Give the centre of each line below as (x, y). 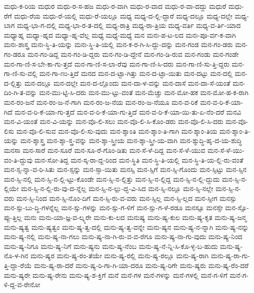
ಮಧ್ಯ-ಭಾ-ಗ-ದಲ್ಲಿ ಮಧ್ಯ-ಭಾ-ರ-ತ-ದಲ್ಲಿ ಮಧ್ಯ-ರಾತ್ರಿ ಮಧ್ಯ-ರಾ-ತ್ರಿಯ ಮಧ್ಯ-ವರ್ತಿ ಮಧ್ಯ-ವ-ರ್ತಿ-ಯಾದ (129, 25)
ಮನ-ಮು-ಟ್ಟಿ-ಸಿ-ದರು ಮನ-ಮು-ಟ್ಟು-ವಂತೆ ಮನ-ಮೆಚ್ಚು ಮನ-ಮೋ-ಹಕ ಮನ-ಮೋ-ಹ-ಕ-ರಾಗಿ (144, 92)
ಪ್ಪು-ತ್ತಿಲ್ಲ (13, 217)
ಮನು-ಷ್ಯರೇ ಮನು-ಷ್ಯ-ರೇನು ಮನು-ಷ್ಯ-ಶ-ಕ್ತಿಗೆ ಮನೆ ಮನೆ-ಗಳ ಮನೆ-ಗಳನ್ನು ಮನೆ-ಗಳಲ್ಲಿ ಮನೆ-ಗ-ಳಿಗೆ (116, 275)
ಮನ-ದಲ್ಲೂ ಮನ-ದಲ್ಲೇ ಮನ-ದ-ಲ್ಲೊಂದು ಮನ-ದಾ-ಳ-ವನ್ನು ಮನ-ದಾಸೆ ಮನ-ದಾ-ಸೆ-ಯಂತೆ (127, 83)
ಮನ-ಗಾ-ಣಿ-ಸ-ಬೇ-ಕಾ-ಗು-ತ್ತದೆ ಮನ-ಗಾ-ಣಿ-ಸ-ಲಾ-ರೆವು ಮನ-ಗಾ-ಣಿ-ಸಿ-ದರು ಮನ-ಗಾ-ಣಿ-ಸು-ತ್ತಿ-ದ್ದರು (117, 63)
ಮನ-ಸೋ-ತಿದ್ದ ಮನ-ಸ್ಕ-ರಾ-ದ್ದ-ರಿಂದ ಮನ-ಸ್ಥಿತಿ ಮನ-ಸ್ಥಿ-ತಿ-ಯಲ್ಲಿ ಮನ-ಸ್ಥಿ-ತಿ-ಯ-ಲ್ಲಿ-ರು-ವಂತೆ (139, 159)
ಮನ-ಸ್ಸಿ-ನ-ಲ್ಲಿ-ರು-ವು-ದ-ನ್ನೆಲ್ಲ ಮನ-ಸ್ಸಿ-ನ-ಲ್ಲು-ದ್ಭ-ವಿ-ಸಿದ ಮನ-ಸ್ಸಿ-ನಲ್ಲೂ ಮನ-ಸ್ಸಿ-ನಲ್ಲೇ (117, 188)
